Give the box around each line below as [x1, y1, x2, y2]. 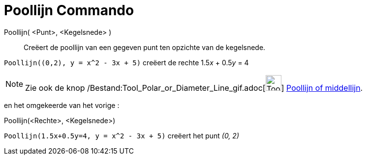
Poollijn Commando [4, 2, 134, 19]
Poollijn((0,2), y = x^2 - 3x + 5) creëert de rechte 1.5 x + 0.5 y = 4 [4, 58, 249, 67]
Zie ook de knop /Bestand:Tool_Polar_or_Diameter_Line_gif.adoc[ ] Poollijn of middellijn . [25, 82, 363, 93]
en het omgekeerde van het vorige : [4, 101, 120, 109]
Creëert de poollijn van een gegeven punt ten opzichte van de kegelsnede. [24, 43, 266, 52]
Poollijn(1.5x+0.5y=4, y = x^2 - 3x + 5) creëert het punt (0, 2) [4, 131, 239, 140]
